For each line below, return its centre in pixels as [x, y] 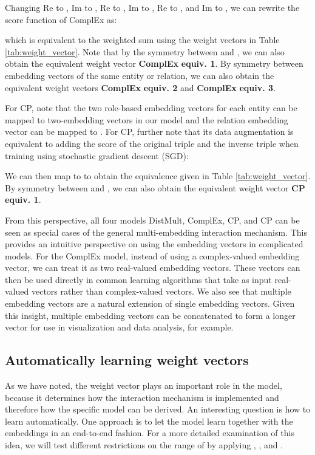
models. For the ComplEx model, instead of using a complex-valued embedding [152, 255]
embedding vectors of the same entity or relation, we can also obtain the [140, 75]
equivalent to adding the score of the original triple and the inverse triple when [152, 143]
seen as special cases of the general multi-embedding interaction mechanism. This [156, 232]
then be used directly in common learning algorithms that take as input [138, 279]
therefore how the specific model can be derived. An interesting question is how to [158, 409]
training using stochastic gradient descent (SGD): [97, 155]
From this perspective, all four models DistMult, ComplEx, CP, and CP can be [152, 220]
